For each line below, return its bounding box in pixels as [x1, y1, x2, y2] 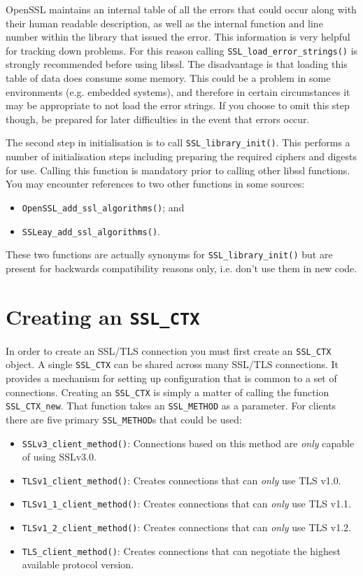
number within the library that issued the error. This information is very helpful [6, 29, 350, 44]
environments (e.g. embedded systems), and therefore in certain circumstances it [6, 84, 350, 99]
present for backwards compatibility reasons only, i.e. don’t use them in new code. [6, 260, 357, 275]
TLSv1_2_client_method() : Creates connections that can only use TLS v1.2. [22, 520, 351, 535]
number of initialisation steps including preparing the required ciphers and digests [6, 149, 357, 164]
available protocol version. [22, 557, 134, 572]
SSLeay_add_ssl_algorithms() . [22, 223, 160, 238]
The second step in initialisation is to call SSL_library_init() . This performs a [6, 135, 350, 150]
